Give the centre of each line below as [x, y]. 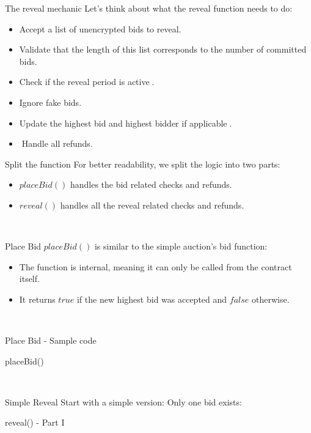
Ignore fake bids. [50, 102]
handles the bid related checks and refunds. [151, 184]
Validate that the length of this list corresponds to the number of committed [163, 49]
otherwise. [270, 299]
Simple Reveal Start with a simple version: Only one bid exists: [123, 402]
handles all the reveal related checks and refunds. [152, 205]
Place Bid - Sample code [51, 340]
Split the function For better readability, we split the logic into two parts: [143, 164]
